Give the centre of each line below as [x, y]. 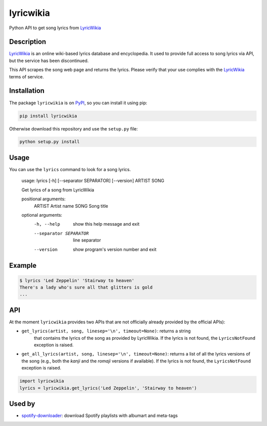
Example [23, 266]
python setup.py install [50, 142]
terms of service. [26, 76]
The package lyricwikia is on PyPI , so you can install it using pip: [78, 103]
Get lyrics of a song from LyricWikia [58, 190]
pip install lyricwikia [48, 116]
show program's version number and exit [115, 249]
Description [28, 42]
